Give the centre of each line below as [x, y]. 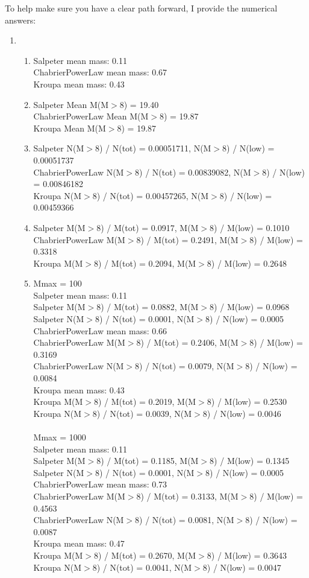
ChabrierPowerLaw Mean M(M [91, 116]
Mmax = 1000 [60, 437]
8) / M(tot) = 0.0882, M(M [148, 307]
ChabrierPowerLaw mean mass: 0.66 [100, 330]
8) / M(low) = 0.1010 [250, 227]
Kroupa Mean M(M [70, 128]
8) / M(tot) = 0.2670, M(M [145, 555]
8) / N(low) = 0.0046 [242, 413]
